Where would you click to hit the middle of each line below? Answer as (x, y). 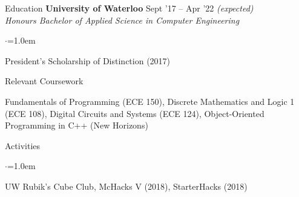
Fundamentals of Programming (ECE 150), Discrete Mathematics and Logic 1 (150, 101)
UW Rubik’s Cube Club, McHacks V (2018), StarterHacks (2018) (126, 186)
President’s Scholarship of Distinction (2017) (88, 60)
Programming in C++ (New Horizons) (77, 125)
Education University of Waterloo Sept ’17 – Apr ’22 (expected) (129, 8)
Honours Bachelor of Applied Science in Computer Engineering (122, 20)
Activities (23, 145)
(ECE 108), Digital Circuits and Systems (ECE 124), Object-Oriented (135, 113)
